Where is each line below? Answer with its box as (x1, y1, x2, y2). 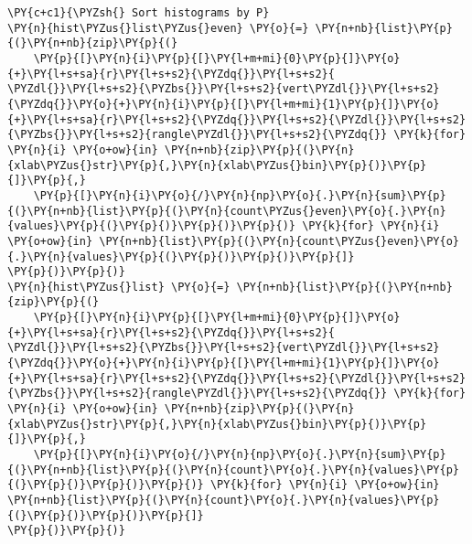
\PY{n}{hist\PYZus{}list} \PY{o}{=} (7, 280, 231, 293)
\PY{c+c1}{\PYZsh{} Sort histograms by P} (7, 6, 270, 19)
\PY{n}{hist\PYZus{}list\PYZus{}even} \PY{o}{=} (7, 21, 309, 35)
